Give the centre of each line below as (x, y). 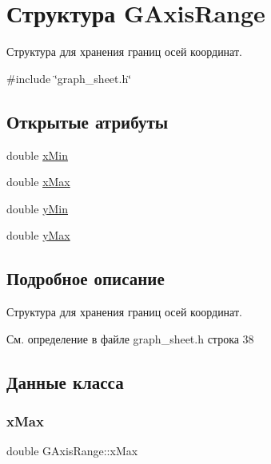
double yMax (38, 235)
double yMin (38, 208)
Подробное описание (86, 278)
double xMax (38, 182)
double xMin (38, 155)
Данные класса (65, 381)
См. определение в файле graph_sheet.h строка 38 (130, 338)
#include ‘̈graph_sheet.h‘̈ (69, 78)
